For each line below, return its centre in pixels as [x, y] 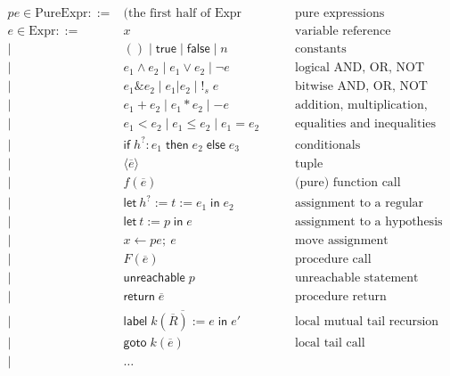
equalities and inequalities [366, 124]
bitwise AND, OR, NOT [361, 87]
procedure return [341, 297]
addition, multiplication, [361, 106]
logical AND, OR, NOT [360, 68]
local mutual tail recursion [367, 321]
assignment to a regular [360, 204]
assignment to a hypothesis [369, 222]
